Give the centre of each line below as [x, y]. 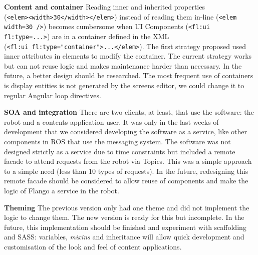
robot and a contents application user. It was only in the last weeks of [111, 121]
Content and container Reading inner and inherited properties [104, 7]
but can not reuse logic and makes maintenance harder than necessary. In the [123, 65]
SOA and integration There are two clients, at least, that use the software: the [129, 112]
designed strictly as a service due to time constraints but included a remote [120, 151]
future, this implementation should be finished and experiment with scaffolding [125, 227]
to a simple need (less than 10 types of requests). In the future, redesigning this [126, 171]
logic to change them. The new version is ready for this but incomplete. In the [124, 217]
